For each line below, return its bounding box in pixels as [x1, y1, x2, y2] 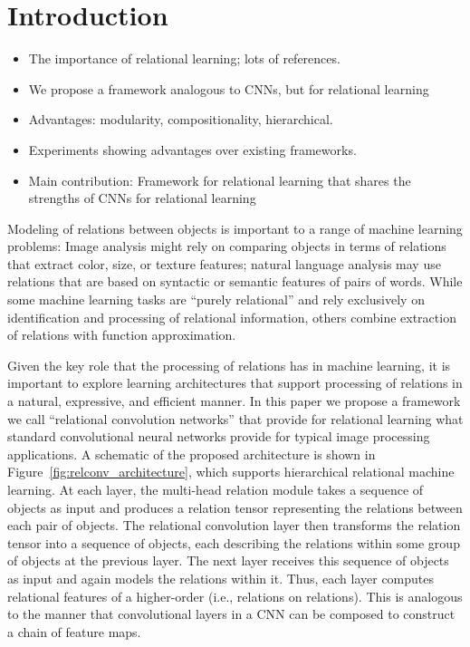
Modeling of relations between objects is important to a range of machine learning [7, 218, 463, 237]
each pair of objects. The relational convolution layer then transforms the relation [7, 516, 461, 535]
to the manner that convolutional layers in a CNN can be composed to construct [7, 604, 456, 623]
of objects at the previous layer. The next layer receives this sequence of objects [7, 551, 449, 570]
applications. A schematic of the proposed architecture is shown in [7, 444, 376, 463]
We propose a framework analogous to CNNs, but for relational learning [28, 79, 429, 98]
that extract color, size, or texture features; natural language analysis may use [7, 254, 441, 273]
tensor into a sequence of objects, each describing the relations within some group [7, 533, 460, 552]
